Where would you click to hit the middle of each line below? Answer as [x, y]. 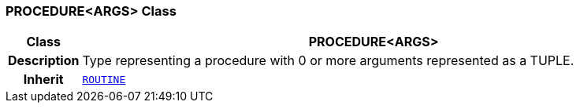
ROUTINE [104, 79]
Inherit [43, 80]
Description [44, 61]
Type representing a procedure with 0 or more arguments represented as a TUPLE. [328, 61]
